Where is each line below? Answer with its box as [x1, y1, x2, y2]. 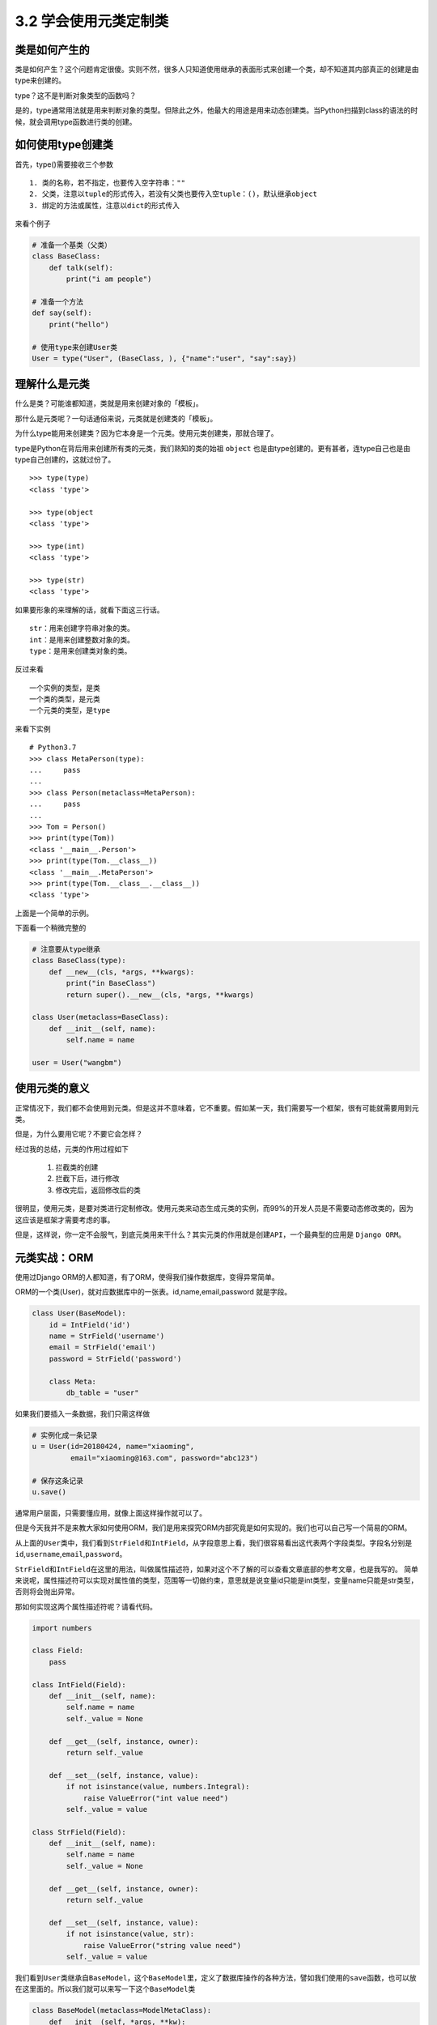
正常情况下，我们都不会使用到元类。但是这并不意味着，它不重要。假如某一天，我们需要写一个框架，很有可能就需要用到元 [15, 1102, 419, 1113]
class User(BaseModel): [32, 1309, 127, 1318]
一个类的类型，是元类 [29, 695, 100, 704]
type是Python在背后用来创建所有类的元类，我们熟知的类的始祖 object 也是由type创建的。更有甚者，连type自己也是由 [15, 443, 411, 453]
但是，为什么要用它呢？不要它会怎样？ [15, 1129, 143, 1139]
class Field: [32, 1646, 84, 1656]
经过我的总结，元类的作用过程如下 [15, 1144, 129, 1153]
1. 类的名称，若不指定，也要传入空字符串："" [29, 178, 186, 187]
